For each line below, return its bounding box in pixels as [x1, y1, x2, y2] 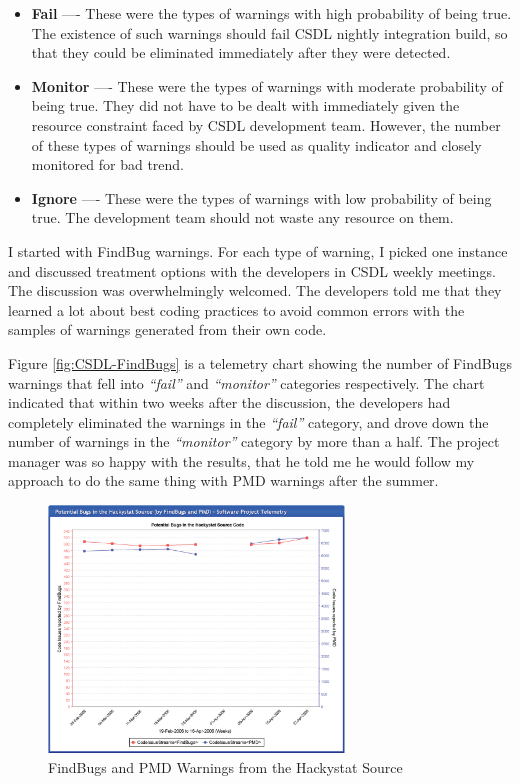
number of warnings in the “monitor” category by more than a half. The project [8, 431, 500, 452]
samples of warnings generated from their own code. [8, 319, 327, 340]
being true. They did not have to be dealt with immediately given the [31, 95, 460, 116]
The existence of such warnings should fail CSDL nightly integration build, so [31, 22, 508, 43]
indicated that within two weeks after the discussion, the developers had [8, 392, 451, 413]
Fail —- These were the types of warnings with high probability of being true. [31, 3, 512, 23]
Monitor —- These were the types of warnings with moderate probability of [31, 75, 503, 96]
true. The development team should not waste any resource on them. [31, 207, 454, 228]
